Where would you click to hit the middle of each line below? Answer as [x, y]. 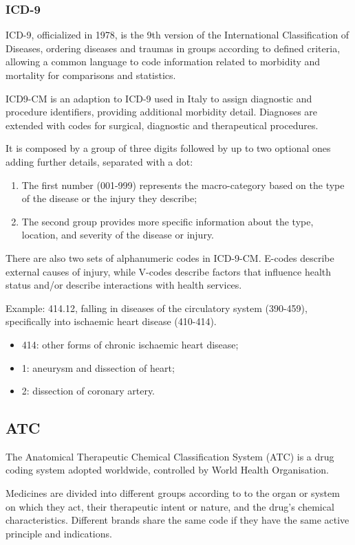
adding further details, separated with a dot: [99, 161]
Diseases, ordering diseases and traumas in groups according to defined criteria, [173, 48]
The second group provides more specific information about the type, [168, 221]
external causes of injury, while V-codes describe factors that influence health [169, 271]
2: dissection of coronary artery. [88, 391]
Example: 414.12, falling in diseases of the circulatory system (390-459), [157, 308]
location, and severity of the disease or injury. [118, 235]
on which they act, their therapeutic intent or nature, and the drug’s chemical [170, 506]
